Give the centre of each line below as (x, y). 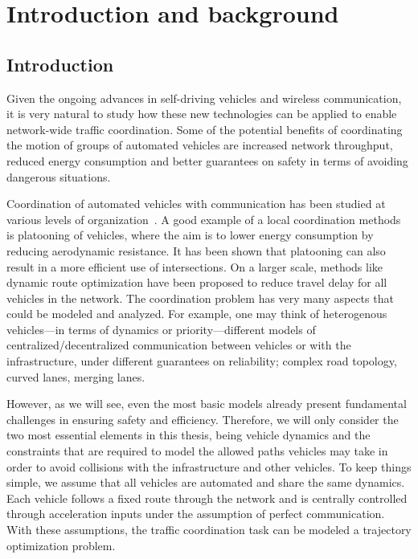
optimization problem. (61, 545)
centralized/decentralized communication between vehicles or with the (179, 345)
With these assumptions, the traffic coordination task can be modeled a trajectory (209, 530)
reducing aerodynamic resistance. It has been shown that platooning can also (196, 250)
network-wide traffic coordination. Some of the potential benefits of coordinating (205, 129)
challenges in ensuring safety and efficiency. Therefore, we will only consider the (203, 419)
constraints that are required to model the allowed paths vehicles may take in (197, 451)
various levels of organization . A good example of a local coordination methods (204, 219)
